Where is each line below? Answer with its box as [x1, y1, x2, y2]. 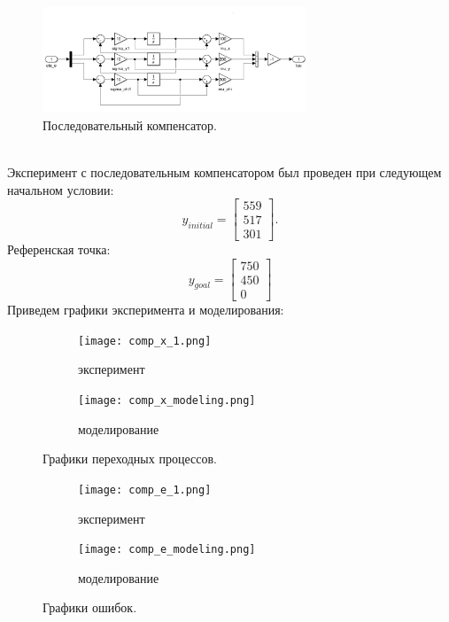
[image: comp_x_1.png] [78, 334, 212, 347]
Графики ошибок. [43, 598, 137, 617]
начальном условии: [7, 180, 114, 198]
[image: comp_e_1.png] [78, 483, 212, 496]
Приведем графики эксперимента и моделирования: [7, 300, 284, 319]
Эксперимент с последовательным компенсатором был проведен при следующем [7, 163, 442, 182]
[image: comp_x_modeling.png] [78, 394, 256, 407]
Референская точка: [7, 240, 111, 259]
